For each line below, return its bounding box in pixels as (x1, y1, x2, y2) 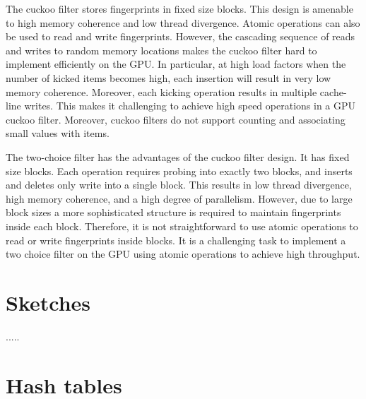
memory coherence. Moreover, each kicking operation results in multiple (6, 84, 317, 99)
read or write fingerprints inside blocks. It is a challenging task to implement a (6, 232, 346, 247)
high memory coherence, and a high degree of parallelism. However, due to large (6, 191, 353, 206)
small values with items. (6, 126, 110, 141)
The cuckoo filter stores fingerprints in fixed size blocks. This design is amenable (6, 1, 353, 16)
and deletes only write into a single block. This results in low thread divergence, (6, 177, 352, 192)
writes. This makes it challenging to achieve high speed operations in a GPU (24, 98, 356, 113)
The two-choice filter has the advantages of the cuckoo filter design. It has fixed (6, 149, 350, 164)
